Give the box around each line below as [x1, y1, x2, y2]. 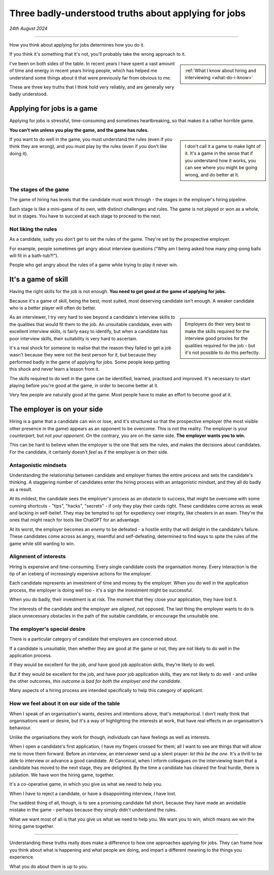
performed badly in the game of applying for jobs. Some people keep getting [9, 359, 170, 365]
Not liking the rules [9, 226, 57, 233]
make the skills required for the [185, 328, 250, 334]
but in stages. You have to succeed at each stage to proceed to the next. [9, 213, 162, 219]
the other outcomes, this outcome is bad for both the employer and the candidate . [9, 678, 182, 684]
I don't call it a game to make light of [185, 143, 261, 149]
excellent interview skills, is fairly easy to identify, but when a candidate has [9, 329, 168, 335]
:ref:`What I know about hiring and [185, 67, 256, 74]
